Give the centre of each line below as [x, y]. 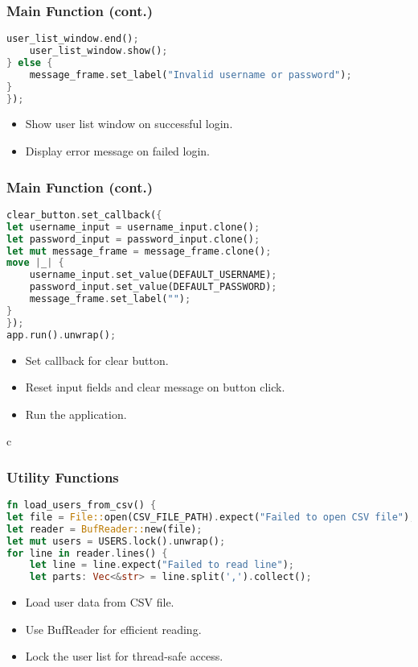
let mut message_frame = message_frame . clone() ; [139, 251]
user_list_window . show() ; [98, 51]
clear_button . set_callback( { [84, 215]
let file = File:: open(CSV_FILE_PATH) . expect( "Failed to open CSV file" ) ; [211, 517]
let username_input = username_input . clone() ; [133, 227]
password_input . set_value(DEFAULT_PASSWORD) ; [153, 287]
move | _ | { [35, 263]
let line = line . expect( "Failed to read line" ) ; [162, 565]
